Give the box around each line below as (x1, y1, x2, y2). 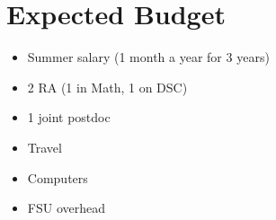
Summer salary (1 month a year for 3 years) (27, 48, 270, 66)
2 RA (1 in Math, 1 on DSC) (27, 77, 188, 96)
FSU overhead (27, 198, 105, 217)
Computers (27, 168, 88, 187)
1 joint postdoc (27, 108, 111, 127)
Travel (27, 137, 62, 156)
